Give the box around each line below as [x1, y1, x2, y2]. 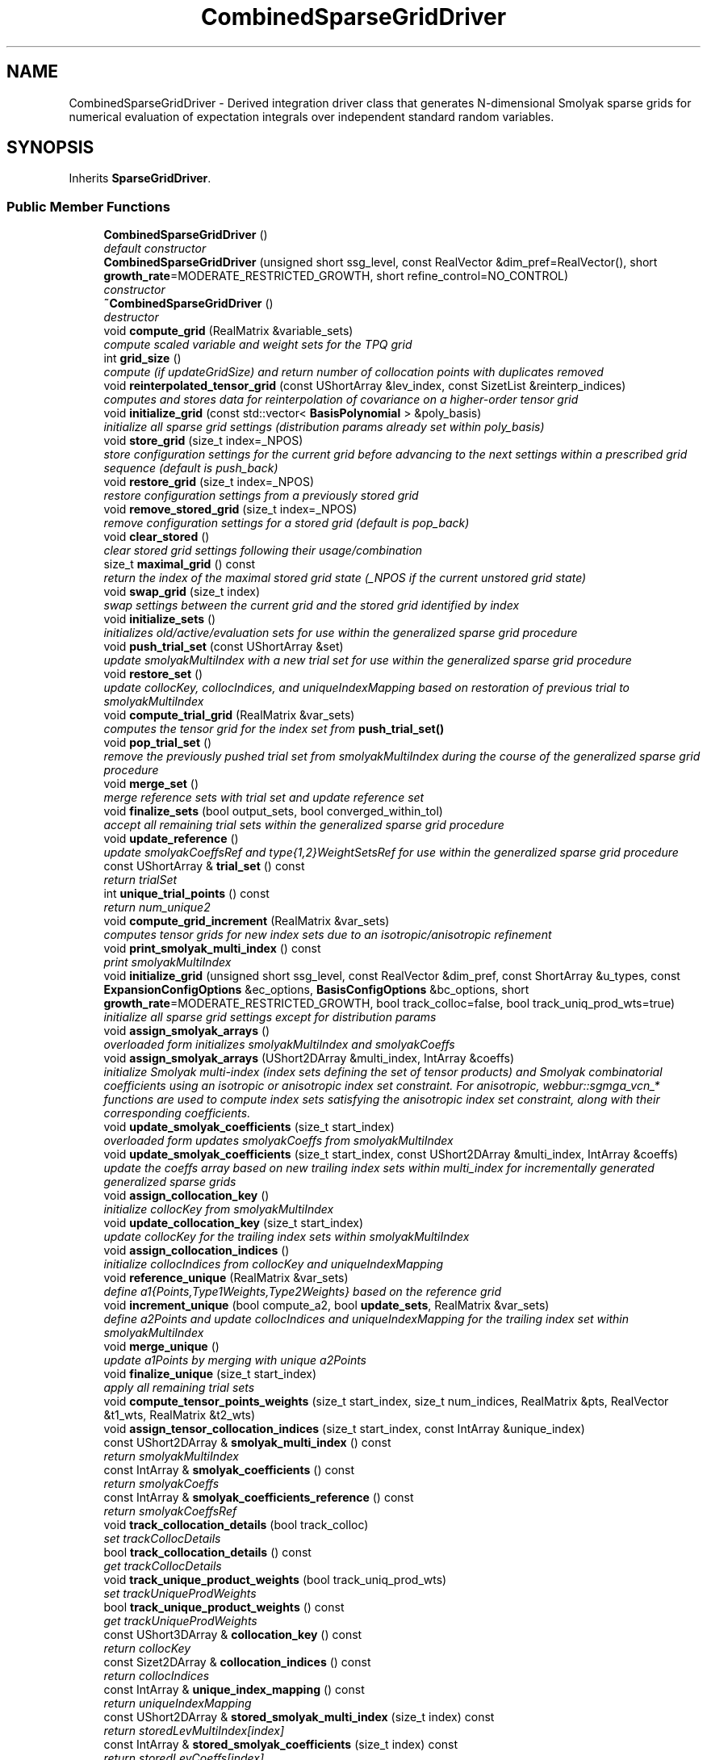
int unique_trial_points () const [103, 886, 270, 901]
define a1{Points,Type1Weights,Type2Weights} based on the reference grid [103, 1284, 502, 1299]
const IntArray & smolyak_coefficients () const [103, 1463, 355, 1477]
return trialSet [103, 873, 178, 887]
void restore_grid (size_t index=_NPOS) [103, 475, 315, 489]
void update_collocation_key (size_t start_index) [103, 1216, 364, 1230]
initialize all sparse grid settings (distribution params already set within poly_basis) [103, 420, 545, 434]
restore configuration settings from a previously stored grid [103, 488, 419, 503]
